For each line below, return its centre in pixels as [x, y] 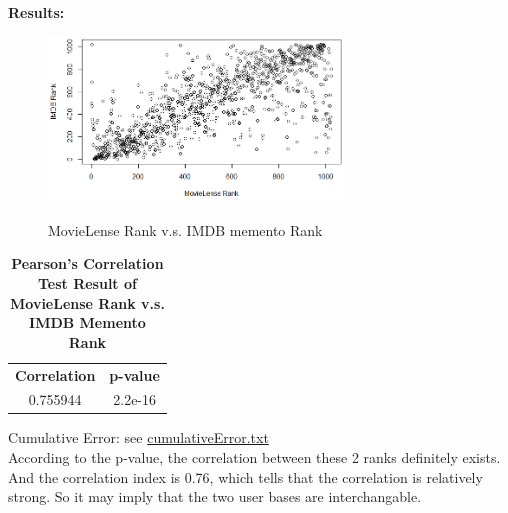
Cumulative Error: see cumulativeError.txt [138, 437]
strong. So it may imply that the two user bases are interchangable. [215, 496]
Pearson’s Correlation [87, 263]
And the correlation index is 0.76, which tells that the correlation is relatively [245, 476]
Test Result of [87, 282]
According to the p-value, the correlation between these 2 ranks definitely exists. [254, 457]
